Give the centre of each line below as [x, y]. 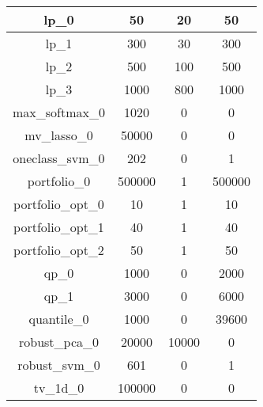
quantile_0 [59, 319]
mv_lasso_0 [59, 135]
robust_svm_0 [59, 365]
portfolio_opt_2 [59, 250]
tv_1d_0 [59, 388]
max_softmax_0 [59, 112]
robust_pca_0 [59, 342]
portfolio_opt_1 [59, 227]
